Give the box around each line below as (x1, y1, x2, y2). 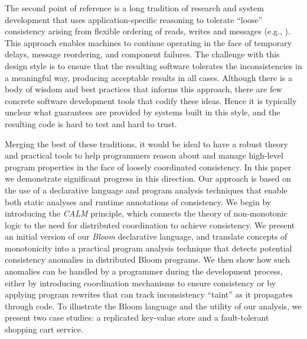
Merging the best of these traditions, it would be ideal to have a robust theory (5, 137, 288, 150)
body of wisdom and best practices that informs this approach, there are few (5, 83, 282, 95)
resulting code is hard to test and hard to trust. (5, 117, 177, 130)
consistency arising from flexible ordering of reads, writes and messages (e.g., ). (5, 25, 290, 37)
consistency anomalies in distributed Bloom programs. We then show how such (5, 253, 290, 266)
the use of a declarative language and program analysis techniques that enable (5, 183, 288, 196)
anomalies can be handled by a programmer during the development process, (5, 265, 283, 277)
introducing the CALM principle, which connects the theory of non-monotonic (5, 207, 288, 219)
